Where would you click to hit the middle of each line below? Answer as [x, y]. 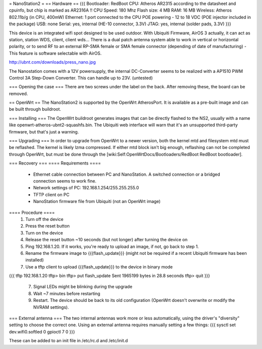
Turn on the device [44, 233]
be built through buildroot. [35, 109]
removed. [18, 93]
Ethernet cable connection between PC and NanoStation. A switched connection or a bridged [127, 174]
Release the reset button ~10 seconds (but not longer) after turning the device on [106, 240]
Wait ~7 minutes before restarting [67, 293]
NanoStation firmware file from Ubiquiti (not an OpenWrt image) [97, 201]
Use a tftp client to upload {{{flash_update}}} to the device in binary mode [99, 266]
